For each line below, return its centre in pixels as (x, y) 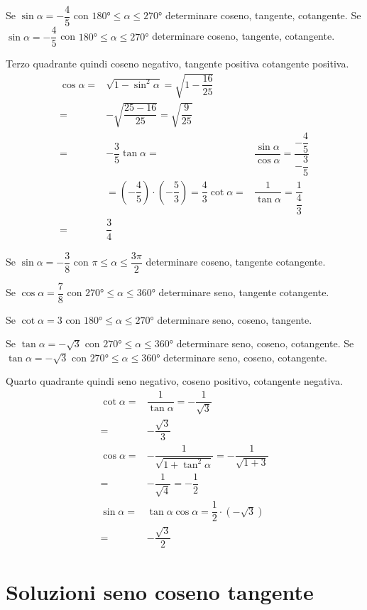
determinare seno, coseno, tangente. (235, 319)
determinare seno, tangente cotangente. (244, 292)
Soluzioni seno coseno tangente (160, 591)
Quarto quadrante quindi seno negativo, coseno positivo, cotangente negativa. (174, 381)
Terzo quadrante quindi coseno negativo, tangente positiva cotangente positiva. (177, 64)
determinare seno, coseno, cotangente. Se (265, 343)
